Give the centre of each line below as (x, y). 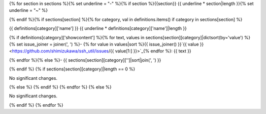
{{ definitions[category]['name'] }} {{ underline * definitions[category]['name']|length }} (98, 28)
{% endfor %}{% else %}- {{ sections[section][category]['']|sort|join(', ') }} (85, 60)
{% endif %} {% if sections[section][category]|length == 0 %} (72, 69)
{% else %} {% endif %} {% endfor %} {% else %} (60, 87)
